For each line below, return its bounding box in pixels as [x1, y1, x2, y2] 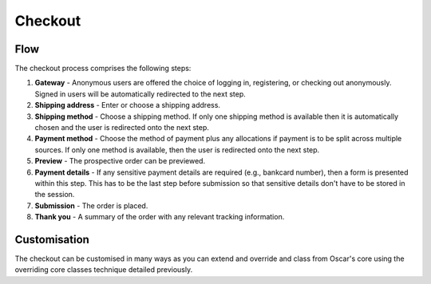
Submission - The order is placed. [34, 200, 148, 211]
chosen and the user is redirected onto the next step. [34, 123, 209, 132]
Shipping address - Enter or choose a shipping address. [34, 101, 221, 110]
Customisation [14, 232, 89, 247]
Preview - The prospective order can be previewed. [34, 156, 206, 166]
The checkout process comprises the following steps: [14, 64, 192, 73]
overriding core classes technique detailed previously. [14, 265, 193, 274]
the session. [34, 190, 75, 199]
